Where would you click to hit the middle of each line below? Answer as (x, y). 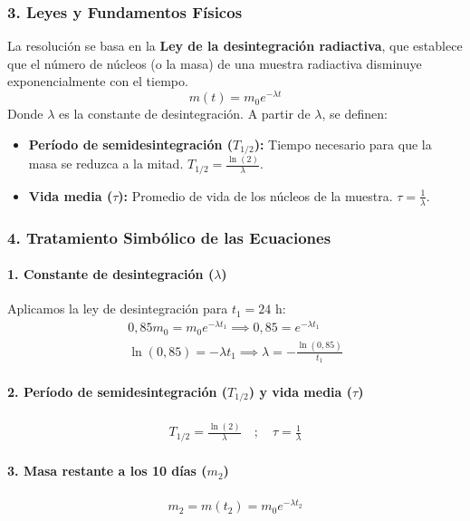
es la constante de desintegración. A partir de (184, 114)
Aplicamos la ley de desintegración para (118, 309)
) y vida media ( (301, 391)
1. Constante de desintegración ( (111, 274)
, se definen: (355, 114)
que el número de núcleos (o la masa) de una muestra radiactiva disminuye (215, 63)
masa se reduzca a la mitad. (106, 164)
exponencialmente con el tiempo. (98, 81)
